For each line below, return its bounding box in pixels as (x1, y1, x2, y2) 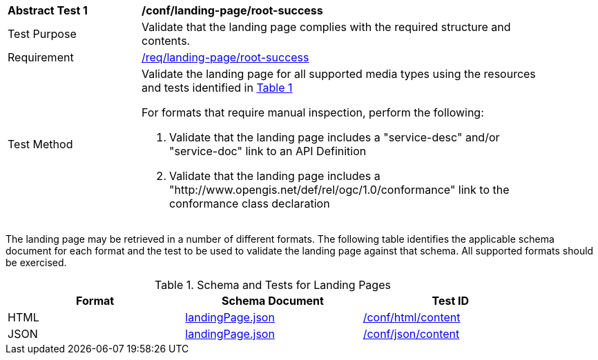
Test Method (8, 137, 73, 151)
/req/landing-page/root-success (142, 50, 309, 64)
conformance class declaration (169, 197, 330, 210)
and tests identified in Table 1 (142, 81, 293, 94)
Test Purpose (8, 27, 77, 41)
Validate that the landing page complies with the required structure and (142, 20, 511, 34)
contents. (142, 34, 191, 48)
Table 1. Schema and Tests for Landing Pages (155, 278, 391, 292)
